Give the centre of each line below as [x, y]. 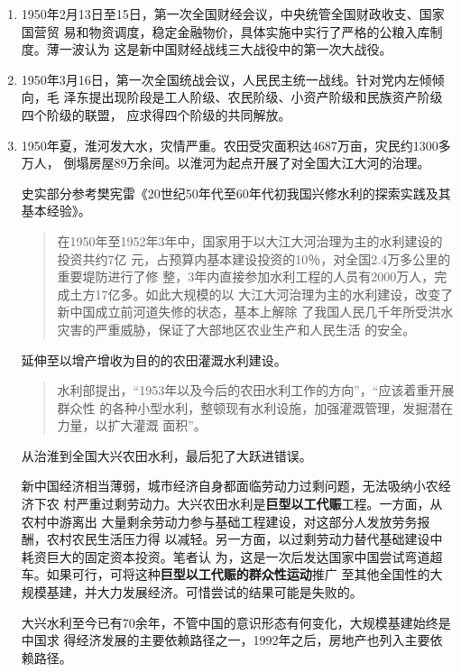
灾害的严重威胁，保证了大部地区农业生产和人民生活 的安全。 [236, 329]
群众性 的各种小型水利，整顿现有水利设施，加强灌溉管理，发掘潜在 [255, 407]
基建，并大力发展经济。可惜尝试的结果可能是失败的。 [204, 592]
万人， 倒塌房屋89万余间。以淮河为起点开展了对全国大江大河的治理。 [226, 163]
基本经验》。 [56, 211]
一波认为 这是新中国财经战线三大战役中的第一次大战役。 [226, 49]
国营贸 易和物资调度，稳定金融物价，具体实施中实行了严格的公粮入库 [226, 31]
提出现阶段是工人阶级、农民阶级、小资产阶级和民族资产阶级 [266, 97]
